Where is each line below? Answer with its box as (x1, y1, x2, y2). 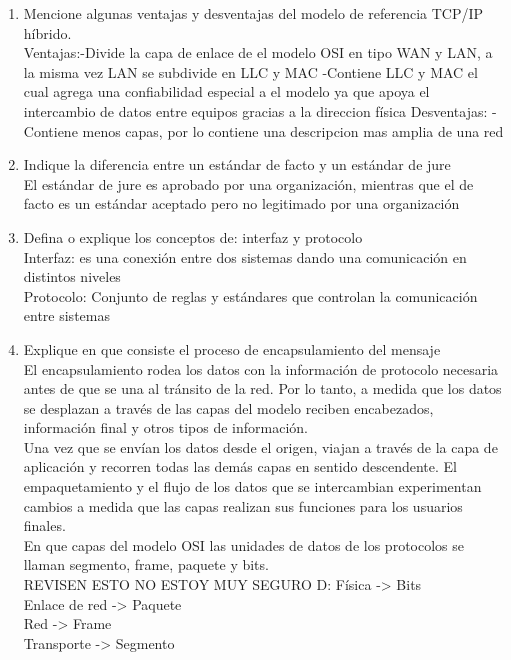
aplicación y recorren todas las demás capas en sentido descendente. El (23, 456, 457, 477)
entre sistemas (23, 305, 110, 326)
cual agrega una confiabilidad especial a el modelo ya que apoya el (23, 81, 430, 102)
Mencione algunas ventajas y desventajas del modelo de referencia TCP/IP (23, 3, 484, 23)
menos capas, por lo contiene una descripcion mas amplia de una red (82, 120, 504, 141)
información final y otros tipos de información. (23, 417, 308, 438)
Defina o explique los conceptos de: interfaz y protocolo (23, 226, 363, 247)
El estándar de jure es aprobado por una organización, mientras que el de (23, 173, 474, 194)
